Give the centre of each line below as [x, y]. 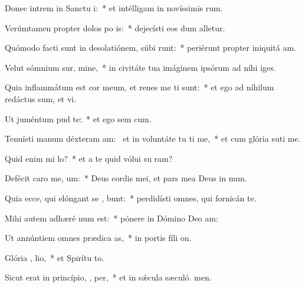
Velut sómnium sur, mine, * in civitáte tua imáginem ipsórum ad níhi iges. [140, 67]
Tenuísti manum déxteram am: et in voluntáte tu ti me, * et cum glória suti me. [153, 138]
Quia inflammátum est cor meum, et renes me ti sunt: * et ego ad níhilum [140, 87]
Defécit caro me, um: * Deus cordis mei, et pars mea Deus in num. [126, 178]
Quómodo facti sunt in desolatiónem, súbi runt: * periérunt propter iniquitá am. [151, 48]
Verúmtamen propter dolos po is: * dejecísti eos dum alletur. [115, 27]
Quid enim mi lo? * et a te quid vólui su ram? [89, 158]
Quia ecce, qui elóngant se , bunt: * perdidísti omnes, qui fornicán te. [131, 198]
